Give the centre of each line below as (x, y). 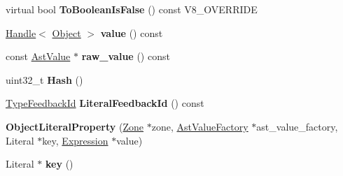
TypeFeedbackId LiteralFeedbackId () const (105, 103)
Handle (21, 32)
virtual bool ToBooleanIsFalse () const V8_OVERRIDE (132, 9)
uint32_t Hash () (44, 79)
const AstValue (38, 56)
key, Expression (75, 140)
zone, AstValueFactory (200, 126)
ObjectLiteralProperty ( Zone (75, 126)
